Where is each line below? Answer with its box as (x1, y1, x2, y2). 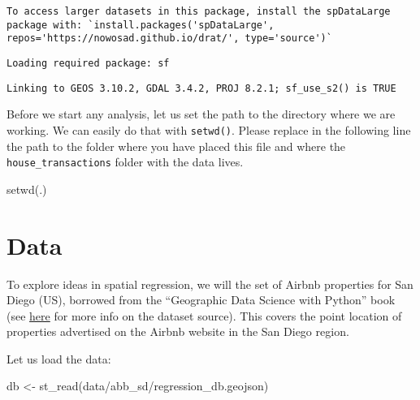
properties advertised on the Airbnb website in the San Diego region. (6, 323, 349, 340)
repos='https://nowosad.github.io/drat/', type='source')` (6, 32, 332, 45)
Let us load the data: (6, 350, 111, 367)
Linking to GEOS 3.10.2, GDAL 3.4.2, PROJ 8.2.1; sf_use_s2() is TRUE (6, 82, 396, 94)
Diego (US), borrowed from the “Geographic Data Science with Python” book (6, 291, 396, 308)
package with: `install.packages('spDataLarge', (6, 19, 275, 31)
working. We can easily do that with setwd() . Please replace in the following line (6, 121, 411, 138)
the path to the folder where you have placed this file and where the (6, 137, 346, 154)
